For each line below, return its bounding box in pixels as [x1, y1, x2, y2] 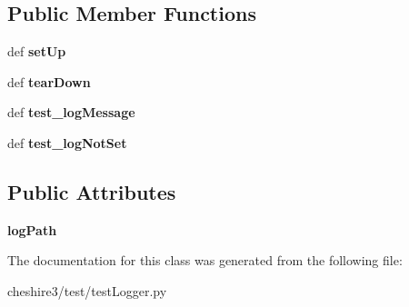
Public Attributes [7, 177, 176, 205]
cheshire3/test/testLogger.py [7, 281, 167, 300]
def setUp [7, 42, 66, 61]
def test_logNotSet [7, 133, 127, 152]
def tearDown [7, 72, 91, 91]
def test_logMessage [7, 103, 135, 122]
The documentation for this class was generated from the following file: [7, 251, 403, 270]
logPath [7, 220, 57, 239]
